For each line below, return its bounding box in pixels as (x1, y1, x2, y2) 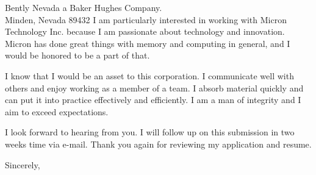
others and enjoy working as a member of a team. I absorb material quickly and (5, 81, 304, 94)
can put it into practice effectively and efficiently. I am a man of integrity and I (5, 93, 301, 106)
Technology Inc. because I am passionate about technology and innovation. (5, 25, 285, 38)
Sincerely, (5, 158, 40, 171)
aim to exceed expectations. (5, 105, 109, 118)
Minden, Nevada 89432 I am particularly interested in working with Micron (5, 13, 287, 26)
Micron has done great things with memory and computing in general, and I (5, 37, 290, 49)
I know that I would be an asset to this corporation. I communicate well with (5, 69, 294, 82)
